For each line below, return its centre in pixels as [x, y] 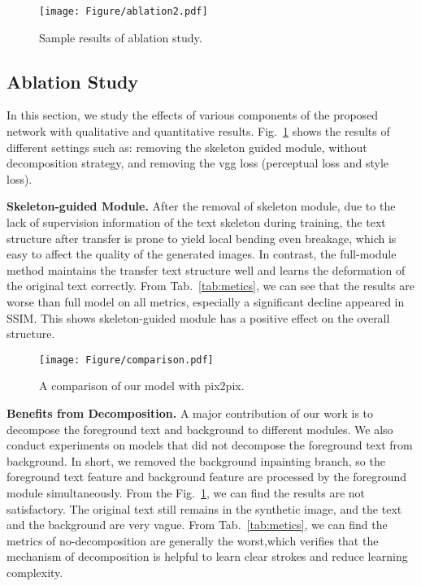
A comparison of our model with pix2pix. [142, 386]
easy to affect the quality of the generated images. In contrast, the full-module [202, 254]
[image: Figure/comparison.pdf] [126, 360]
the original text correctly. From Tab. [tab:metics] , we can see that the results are [210, 286]
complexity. [35, 572]
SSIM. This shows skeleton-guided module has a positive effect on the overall [198, 317]
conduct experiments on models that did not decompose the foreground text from [210, 445]
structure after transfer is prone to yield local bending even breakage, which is [202, 238]
